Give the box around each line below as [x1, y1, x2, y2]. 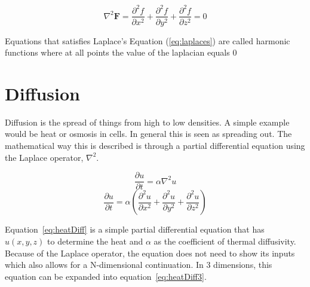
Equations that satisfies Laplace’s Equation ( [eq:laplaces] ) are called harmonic [5, 34, 290, 47]
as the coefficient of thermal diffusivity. [154, 234, 296, 247]
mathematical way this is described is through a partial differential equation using [5, 139, 305, 152]
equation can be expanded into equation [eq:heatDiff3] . [5, 270, 207, 282]
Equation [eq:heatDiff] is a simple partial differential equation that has [5, 223, 265, 236]
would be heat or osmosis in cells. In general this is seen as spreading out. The [5, 127, 292, 140]
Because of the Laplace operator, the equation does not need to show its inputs [5, 246, 295, 259]
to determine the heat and [47, 234, 143, 247]
